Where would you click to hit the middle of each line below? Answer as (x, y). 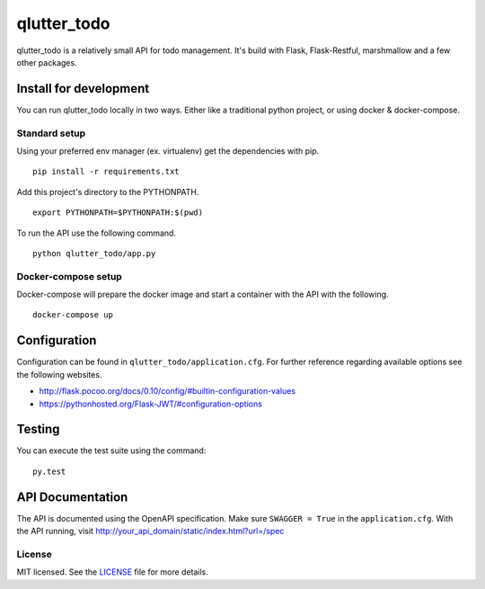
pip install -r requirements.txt (106, 172)
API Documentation (72, 497)
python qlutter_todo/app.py (94, 253)
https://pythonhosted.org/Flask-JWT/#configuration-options (150, 404)
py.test (49, 471)
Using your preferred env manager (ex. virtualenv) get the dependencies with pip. (168, 151)
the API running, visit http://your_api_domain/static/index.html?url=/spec (150, 531)
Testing (38, 429)
